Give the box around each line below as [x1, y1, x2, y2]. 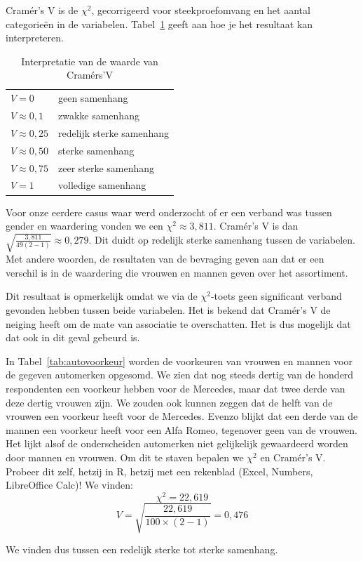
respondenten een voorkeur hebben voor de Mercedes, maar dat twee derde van [6, 381, 345, 396]
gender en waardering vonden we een [6, 218, 163, 233]
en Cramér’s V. [260, 449, 326, 464]
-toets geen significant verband [210, 289, 342, 303]
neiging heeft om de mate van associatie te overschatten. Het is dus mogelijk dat [6, 316, 351, 331]
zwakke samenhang [57, 108, 139, 123]
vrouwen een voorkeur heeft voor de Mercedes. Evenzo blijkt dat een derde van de [6, 409, 358, 423]
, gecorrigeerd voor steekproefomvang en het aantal [91, 3, 310, 17]
